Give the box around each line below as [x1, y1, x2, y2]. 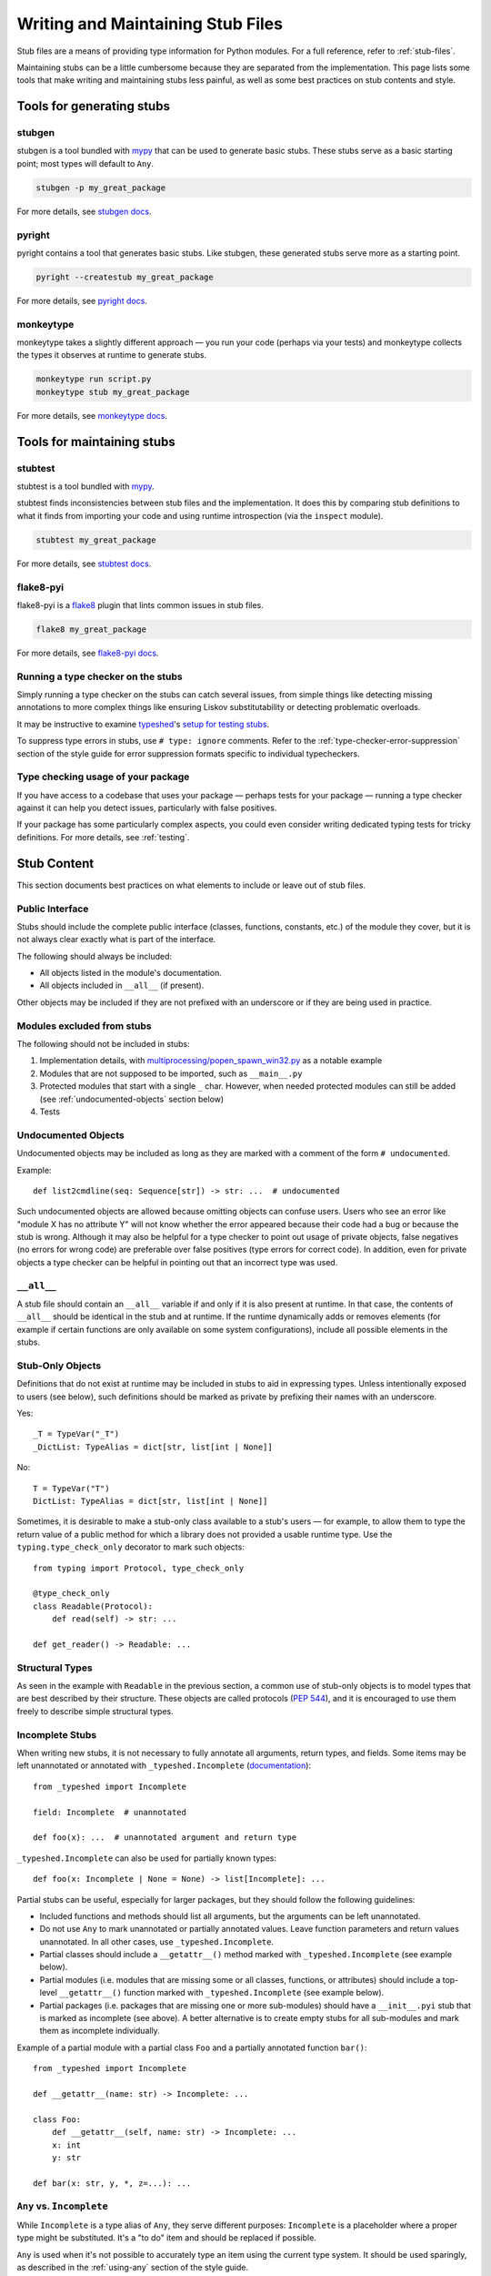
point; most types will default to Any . [16, 157, 155, 168]
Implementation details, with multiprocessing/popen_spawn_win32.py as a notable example [39, 1055, 383, 1066]
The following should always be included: [16, 950, 173, 961]
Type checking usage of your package [16, 770, 190, 783]
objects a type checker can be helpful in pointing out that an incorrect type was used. [16, 1256, 338, 1267]
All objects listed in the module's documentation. [39, 968, 223, 979]
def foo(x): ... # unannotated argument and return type [33, 1833, 297, 1843]
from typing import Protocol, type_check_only [33, 1562, 245, 1573]
